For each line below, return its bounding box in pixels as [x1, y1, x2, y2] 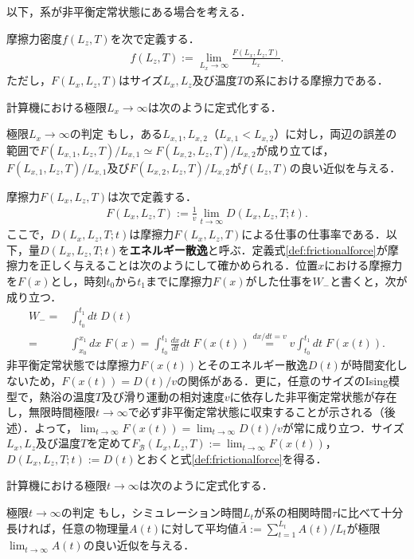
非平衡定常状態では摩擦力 [6, 356, 140, 373]
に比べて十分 [336, 504, 404, 521]
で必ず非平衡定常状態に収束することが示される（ [127, 404, 385, 420]
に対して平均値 [161, 519, 239, 536]
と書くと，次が [330, 272, 408, 289]
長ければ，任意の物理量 [6, 519, 129, 536]
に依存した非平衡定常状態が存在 [229, 388, 397, 404]
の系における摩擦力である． [243, 72, 389, 89]
